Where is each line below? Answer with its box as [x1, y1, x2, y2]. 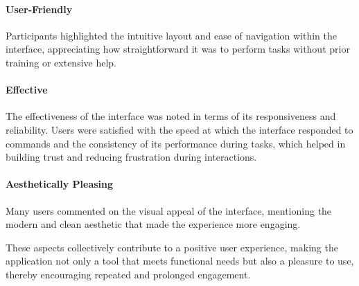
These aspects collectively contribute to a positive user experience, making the [6, 240, 338, 254]
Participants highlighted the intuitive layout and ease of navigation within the [6, 28, 338, 42]
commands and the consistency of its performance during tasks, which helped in [6, 136, 346, 150]
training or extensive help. [6, 55, 117, 69]
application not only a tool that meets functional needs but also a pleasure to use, [6, 253, 354, 268]
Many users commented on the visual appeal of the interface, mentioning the [6, 203, 332, 217]
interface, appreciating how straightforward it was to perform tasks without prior [6, 42, 350, 56]
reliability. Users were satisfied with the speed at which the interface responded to [6, 122, 353, 136]
